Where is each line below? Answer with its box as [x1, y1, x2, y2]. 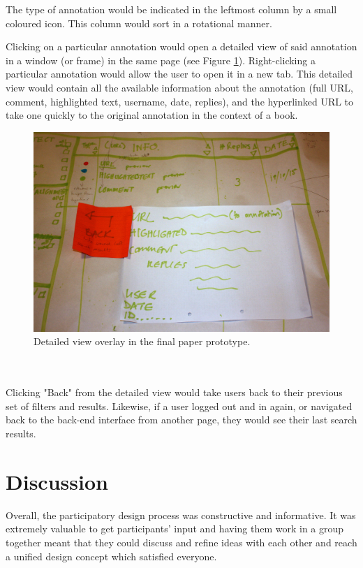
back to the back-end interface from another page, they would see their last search [6, 412, 357, 427]
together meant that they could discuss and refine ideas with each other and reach [6, 534, 357, 549]
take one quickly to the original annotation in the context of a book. [6, 108, 298, 122]
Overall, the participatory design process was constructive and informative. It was [6, 507, 356, 522]
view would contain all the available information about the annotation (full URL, [6, 80, 353, 94]
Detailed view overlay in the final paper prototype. [34, 334, 251, 349]
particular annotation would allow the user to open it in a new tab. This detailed [6, 66, 353, 81]
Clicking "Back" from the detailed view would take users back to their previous [6, 385, 343, 400]
